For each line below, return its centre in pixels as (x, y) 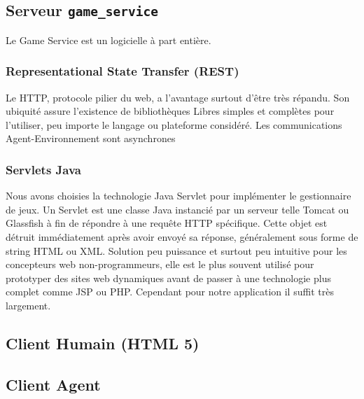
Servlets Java (43, 169)
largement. (28, 305)
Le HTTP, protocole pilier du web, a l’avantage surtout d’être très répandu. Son (178, 97)
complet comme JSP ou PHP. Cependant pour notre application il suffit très (170, 292)
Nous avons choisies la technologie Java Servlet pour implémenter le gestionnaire (178, 196)
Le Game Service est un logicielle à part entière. (108, 40)
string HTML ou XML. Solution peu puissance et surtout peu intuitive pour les (176, 250)
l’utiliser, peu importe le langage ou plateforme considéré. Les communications (174, 124)
